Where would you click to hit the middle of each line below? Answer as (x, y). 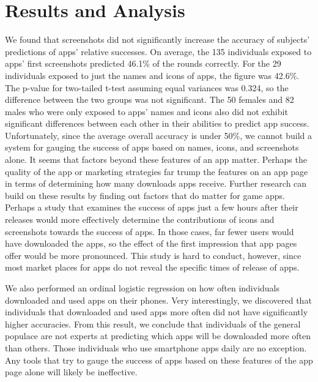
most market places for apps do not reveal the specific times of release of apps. (152, 267)
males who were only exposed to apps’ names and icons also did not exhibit (146, 111)
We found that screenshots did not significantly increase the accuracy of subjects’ (157, 39)
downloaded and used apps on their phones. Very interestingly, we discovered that (158, 300)
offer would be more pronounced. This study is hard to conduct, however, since (153, 255)
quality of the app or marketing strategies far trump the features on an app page (157, 171)
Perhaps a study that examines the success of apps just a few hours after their (152, 207)
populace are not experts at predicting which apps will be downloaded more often (158, 336)
